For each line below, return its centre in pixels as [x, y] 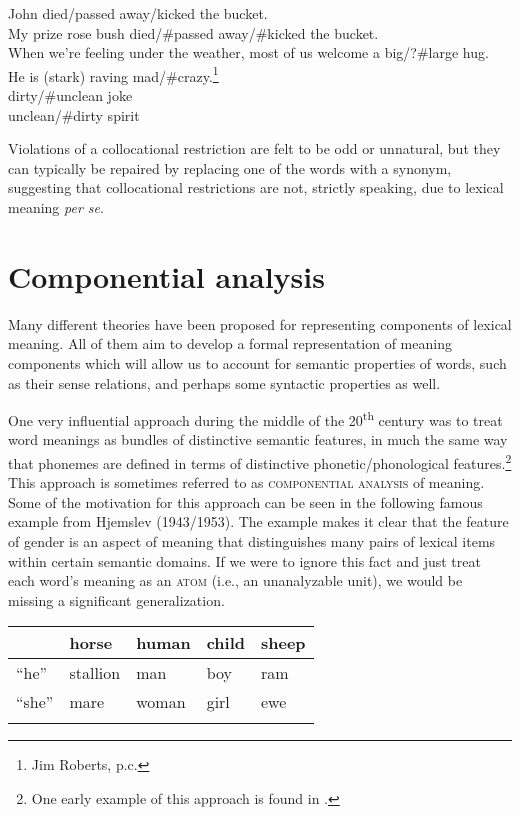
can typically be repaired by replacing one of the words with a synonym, [230, 167]
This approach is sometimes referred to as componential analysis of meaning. [246, 482]
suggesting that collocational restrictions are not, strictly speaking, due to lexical [256, 187]
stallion [95, 673]
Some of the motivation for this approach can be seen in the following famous [245, 501]
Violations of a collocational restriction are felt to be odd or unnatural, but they [254, 148]
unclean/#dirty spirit [74, 114]
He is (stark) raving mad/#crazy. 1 [113, 74]
